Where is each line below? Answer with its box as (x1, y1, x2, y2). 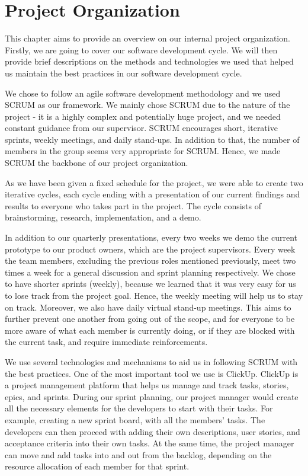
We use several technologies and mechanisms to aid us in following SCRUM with (5, 355, 298, 368)
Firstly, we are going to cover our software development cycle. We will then (5, 43, 278, 56)
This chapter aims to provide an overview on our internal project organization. (5, 32, 290, 44)
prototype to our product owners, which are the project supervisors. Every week (5, 242, 296, 255)
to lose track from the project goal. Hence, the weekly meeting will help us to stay (5, 289, 303, 301)
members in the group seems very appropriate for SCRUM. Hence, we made (5, 145, 281, 157)
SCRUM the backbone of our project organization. (5, 156, 188, 169)
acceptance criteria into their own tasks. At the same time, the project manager (5, 437, 294, 449)
